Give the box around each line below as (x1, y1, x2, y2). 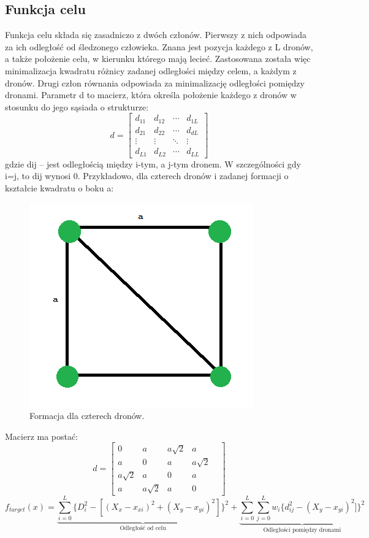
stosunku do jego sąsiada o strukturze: (5, 100, 149, 113)
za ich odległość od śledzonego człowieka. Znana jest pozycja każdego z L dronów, (5, 40, 313, 53)
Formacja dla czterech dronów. (29, 409, 145, 422)
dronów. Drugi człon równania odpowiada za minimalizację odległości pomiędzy (5, 76, 305, 89)
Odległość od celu (120, 525, 166, 531)
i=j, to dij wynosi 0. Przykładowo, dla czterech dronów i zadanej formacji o (5, 169, 289, 182)
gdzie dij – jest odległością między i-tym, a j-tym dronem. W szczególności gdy (5, 157, 301, 170)
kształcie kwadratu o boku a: (5, 182, 114, 194)
